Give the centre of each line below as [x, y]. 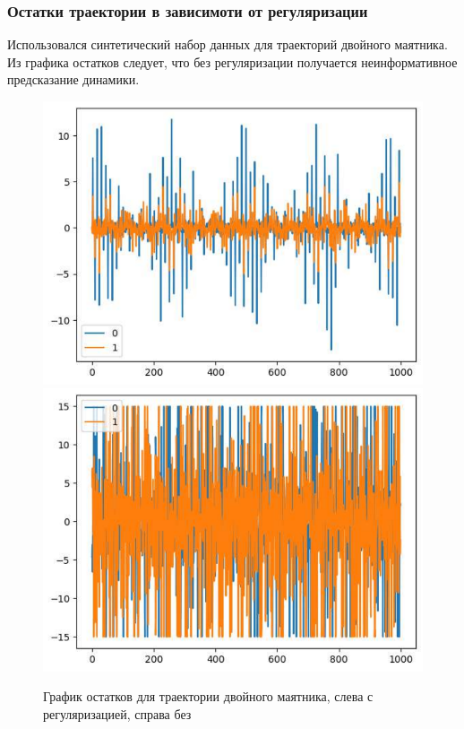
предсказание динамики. [73, 79]
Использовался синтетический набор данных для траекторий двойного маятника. [228, 44]
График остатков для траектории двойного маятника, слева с [208, 696]
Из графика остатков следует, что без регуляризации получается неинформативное [232, 61]
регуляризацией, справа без [117, 713]
